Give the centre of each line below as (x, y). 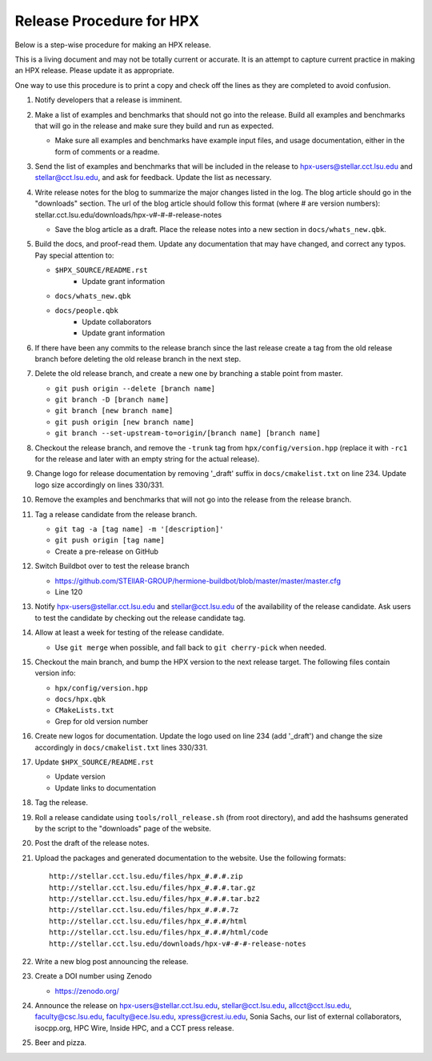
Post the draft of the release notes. (92, 843)
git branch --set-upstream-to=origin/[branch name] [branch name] (188, 433)
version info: (55, 673)
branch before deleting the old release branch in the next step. (138, 358)
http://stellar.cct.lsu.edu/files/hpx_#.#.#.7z (144, 910)
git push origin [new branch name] (125, 422)
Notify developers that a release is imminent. (108, 100)
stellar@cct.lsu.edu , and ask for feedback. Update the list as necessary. (153, 178)
